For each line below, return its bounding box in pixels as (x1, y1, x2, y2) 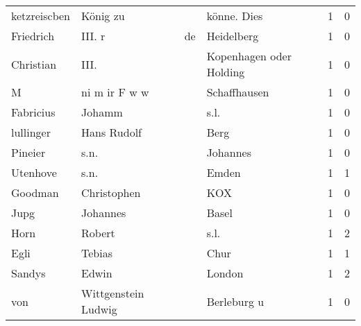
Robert (81, 225, 115, 241)
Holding (206, 64, 245, 80)
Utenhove (11, 164, 57, 180)
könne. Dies (206, 8, 263, 24)
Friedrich (11, 28, 55, 44)
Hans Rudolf (81, 124, 142, 140)
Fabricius (11, 104, 56, 120)
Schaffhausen (206, 84, 269, 100)
